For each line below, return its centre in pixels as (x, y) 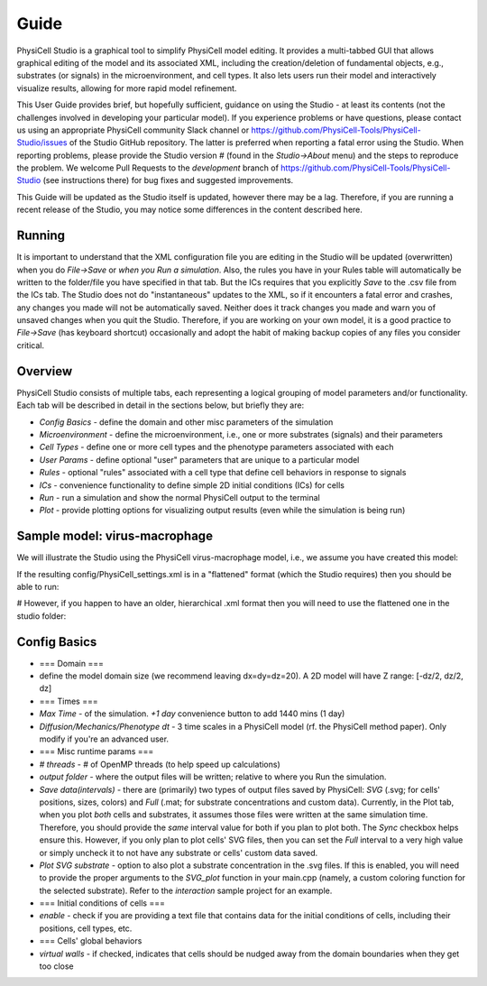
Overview (45, 371)
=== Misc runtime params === (96, 751)
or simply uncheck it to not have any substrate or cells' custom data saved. (179, 852)
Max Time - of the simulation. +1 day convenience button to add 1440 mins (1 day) (192, 714)
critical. (31, 345)
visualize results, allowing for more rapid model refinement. (127, 88)
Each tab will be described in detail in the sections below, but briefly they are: (161, 405)
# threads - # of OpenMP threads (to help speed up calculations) (160, 764)
